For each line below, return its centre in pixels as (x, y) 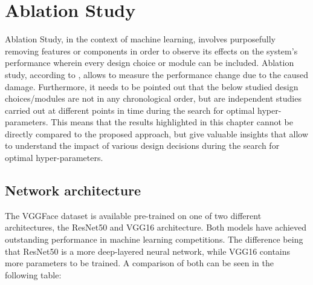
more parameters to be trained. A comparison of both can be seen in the (139, 263)
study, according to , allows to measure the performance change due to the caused (157, 74)
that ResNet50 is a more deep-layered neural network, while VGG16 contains (148, 251)
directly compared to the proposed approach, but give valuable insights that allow (157, 133)
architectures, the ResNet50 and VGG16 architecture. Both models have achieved (156, 227)
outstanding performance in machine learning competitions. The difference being (154, 239)
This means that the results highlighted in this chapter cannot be (172, 122)
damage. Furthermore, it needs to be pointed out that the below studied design (152, 86)
